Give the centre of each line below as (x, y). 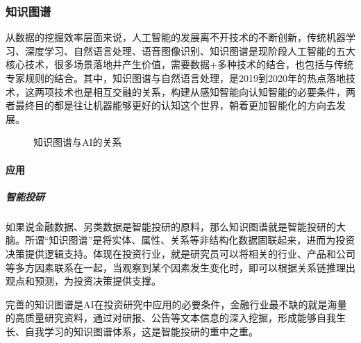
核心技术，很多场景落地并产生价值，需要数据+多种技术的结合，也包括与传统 (179, 64)
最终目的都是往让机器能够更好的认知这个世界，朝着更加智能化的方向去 (175, 105)
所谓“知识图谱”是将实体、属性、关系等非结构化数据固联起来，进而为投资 (190, 240)
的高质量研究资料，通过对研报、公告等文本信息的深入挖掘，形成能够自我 (171, 318)
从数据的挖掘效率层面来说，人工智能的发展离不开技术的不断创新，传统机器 (176, 37)
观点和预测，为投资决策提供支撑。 (83, 281)
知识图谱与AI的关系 (78, 142)
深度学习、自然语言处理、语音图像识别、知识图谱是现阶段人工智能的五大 (190, 50)
